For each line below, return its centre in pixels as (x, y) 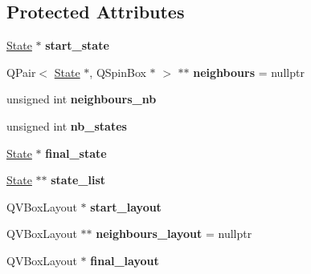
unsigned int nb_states (67, 125)
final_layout (125, 260)
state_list (78, 180)
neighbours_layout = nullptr (174, 234)
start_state (77, 45)
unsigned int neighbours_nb (82, 99)
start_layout (126, 206)
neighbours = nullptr (249, 72)
